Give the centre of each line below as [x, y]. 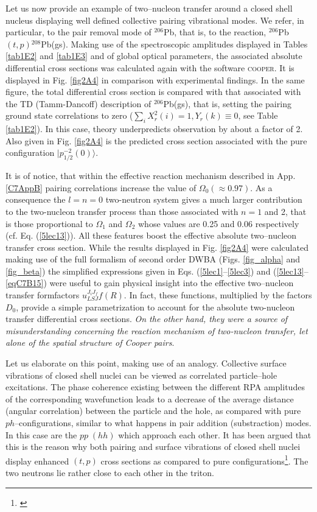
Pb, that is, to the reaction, [215, 32]
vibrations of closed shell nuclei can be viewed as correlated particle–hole [141, 375]
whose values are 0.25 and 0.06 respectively [218, 223]
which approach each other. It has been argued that [215, 434]
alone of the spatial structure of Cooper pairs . [90, 342]
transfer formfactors [43, 295]
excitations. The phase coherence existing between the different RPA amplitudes [155, 387]
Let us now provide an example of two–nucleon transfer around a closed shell [149, 8]
